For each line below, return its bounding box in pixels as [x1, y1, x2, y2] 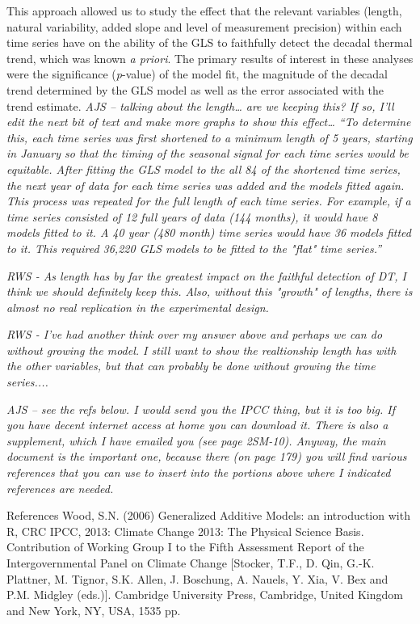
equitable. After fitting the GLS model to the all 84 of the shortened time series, [6, 160, 401, 177]
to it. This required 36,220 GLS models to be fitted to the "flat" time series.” [6, 239, 382, 256]
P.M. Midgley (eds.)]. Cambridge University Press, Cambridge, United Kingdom [6, 586, 403, 603]
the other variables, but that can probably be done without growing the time [6, 357, 376, 374]
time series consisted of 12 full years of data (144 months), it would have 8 [6, 208, 378, 225]
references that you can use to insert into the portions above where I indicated [6, 464, 391, 481]
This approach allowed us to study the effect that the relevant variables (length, [6, 2, 402, 19]
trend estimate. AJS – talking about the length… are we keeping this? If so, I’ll [6, 97, 394, 114]
